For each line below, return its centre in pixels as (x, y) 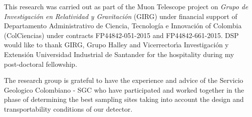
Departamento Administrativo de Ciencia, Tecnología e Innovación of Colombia (123, 26)
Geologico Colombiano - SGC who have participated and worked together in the (124, 89)
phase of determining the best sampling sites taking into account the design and (124, 99)
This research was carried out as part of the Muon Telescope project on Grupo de (126, 6)
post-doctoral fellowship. (41, 64)
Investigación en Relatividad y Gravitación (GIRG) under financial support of (121, 16)
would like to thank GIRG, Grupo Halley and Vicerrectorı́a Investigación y (116, 45)
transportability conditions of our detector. (68, 108)
